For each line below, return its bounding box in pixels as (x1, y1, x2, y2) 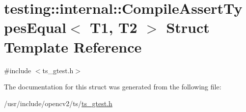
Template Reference (4, 36, 142, 56)
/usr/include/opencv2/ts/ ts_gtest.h (4, 98, 112, 108)
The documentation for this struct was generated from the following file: (4, 82, 221, 92)
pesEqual (4, 17, 66, 37)
